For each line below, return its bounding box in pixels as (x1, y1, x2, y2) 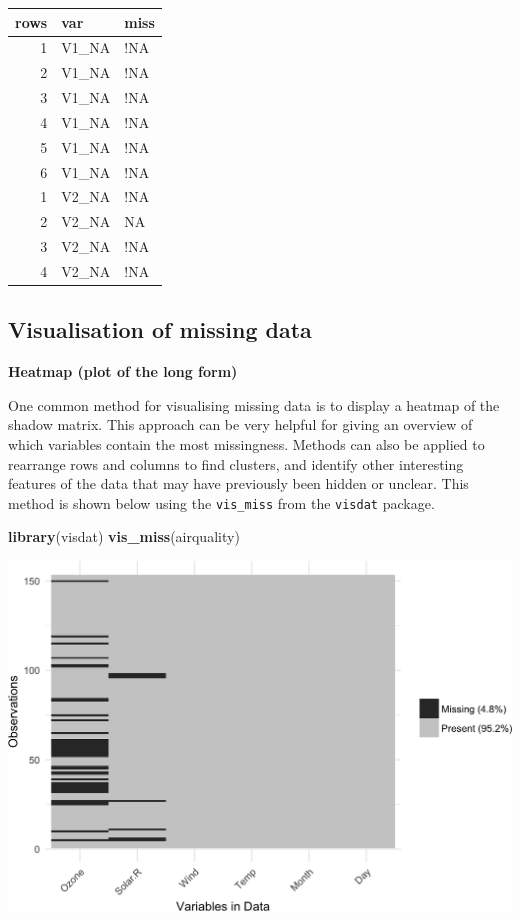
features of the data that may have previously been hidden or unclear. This (8, 473, 469, 494)
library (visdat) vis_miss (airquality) (8, 526, 240, 547)
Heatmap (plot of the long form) (8, 361, 238, 382)
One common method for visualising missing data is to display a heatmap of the (8, 394, 500, 415)
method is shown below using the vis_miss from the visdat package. (8, 492, 435, 513)
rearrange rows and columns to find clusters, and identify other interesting (8, 453, 464, 474)
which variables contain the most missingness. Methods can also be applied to (8, 434, 485, 455)
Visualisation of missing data (8, 314, 312, 345)
